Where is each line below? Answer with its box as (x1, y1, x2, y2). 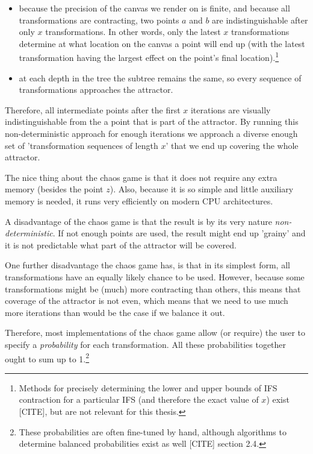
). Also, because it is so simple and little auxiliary (110, 183, 294, 195)
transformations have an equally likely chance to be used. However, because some (5, 270, 305, 283)
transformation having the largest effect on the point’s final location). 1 (19, 49, 279, 64)
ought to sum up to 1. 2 (5, 350, 90, 365)
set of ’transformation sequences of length (5, 139, 158, 151)
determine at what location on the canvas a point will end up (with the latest (19, 37, 305, 49)
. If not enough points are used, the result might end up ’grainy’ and (52, 227, 306, 239)
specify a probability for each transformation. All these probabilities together (5, 338, 287, 350)
